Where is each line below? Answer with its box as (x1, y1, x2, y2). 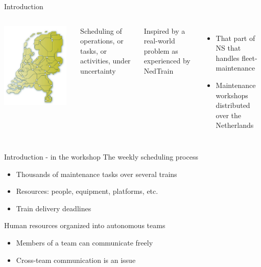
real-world (144, 35, 175, 46)
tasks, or (80, 45, 107, 56)
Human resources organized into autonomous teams (4, 220, 165, 231)
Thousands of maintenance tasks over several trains (16, 168, 177, 179)
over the (216, 109, 242, 120)
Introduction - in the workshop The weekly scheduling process (4, 151, 198, 162)
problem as (144, 45, 178, 56)
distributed (216, 100, 250, 110)
